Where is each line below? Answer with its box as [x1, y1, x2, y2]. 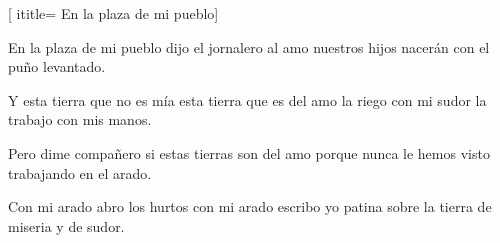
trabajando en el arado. [8, 162, 152, 183]
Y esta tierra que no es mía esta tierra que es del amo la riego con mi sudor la [8, 89, 487, 110]
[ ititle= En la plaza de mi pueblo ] [8, 3, 219, 23]
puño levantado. [8, 56, 106, 77]
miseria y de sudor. [8, 215, 125, 236]
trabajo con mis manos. [8, 109, 152, 130]
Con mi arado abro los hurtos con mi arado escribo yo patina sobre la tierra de [8, 196, 492, 217]
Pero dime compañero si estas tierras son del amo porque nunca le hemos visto [8, 142, 490, 163]
